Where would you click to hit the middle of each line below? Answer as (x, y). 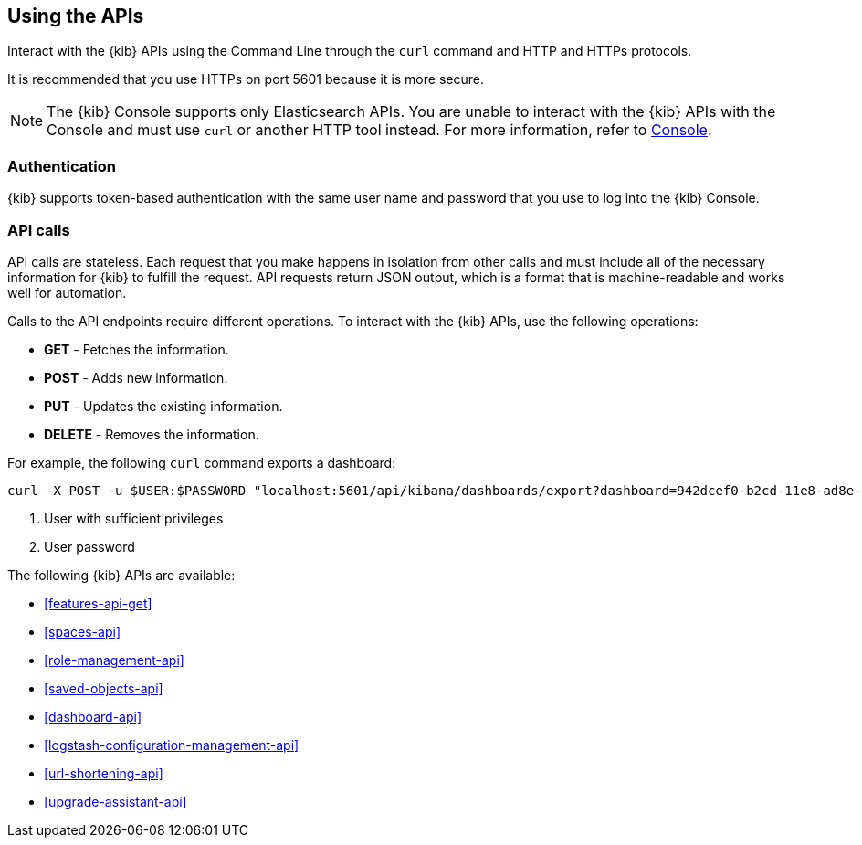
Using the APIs (76, 16)
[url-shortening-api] (104, 773)
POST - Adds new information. (136, 377)
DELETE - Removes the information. (152, 434)
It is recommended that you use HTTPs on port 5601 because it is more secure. (246, 79)
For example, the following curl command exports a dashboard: (202, 462)
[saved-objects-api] (104, 688)
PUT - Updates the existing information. (163, 406)
